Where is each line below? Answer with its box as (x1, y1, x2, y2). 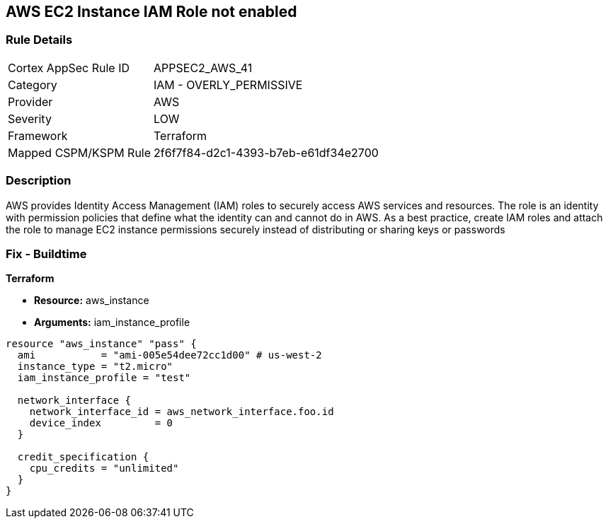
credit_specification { (17, 451, 149, 463)
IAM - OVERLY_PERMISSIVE (154, 77, 303, 92)
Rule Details (6, 33, 73, 47)
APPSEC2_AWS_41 (154, 60, 253, 75)
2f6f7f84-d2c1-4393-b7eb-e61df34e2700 (154, 145, 379, 160)
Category (8, 77, 57, 92)
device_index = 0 (29, 417, 173, 429)
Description (6, 173, 71, 188)
